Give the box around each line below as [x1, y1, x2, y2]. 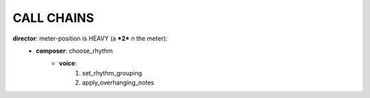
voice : [59, 59, 77, 68]
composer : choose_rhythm [36, 47, 113, 55]
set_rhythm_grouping [82, 69, 143, 77]
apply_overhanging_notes [82, 79, 154, 87]
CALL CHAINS [12, 10, 95, 25]
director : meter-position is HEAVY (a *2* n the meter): [12, 34, 168, 42]
